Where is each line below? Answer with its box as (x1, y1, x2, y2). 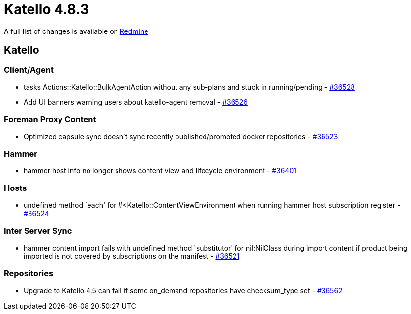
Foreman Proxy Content (4, 114, 96, 125)
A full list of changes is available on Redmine (4, 27, 148, 35)
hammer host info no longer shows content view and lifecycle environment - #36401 (24, 166, 296, 175)
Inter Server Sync (4, 225, 72, 236)
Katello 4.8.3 (4, 1, 89, 18)
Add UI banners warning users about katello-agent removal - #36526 (24, 97, 248, 106)
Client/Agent (4, 64, 54, 75)
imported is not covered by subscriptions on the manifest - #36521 (24, 251, 240, 260)
